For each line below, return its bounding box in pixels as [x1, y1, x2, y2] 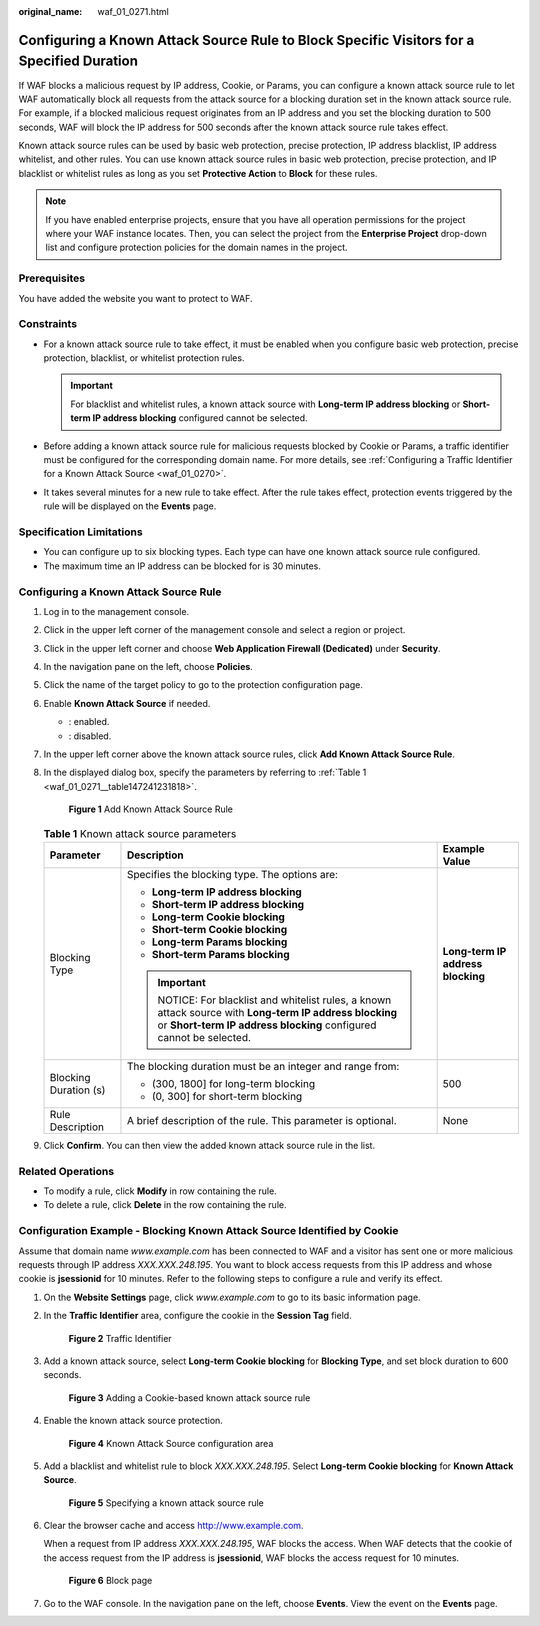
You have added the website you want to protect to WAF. [18, 292, 254, 304]
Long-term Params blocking [151, 935, 288, 949]
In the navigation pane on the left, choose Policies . [43, 661, 254, 673]
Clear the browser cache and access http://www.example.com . [43, 1520, 304, 1532]
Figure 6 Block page [68, 1575, 153, 1587]
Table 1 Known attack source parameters [43, 826, 237, 840]
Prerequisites [18, 271, 85, 285]
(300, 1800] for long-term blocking [151, 1076, 315, 1090]
